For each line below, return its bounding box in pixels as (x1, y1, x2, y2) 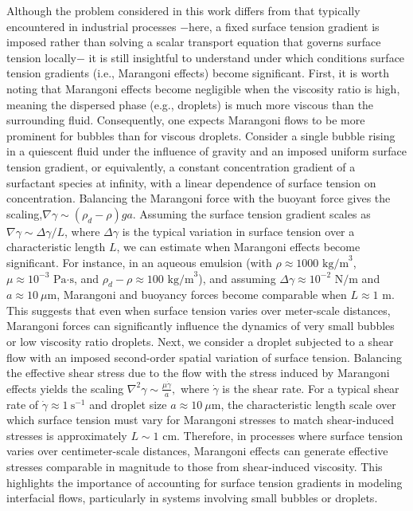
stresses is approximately (6, 426, 127, 443)
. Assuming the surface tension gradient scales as (132, 205, 371, 222)
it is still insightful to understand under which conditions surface (88, 49, 405, 65)
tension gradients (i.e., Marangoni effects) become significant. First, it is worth (6, 65, 390, 81)
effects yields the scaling (6, 379, 124, 396)
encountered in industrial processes (6, 18, 177, 34)
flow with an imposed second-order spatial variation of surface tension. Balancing (6, 348, 402, 365)
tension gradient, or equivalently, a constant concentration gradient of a (6, 158, 356, 175)
